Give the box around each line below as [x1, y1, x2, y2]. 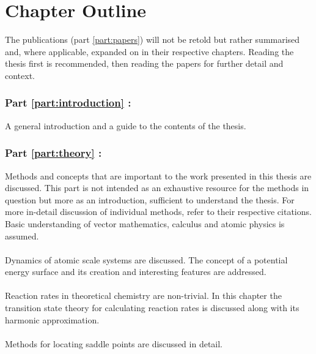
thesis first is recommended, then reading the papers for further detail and [5, 57, 284, 70]
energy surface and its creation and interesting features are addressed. [5, 265, 266, 278]
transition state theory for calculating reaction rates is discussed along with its [5, 301, 299, 314]
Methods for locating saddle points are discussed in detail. [5, 337, 223, 350]
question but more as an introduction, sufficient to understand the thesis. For [5, 193, 295, 206]
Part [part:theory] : [5, 145, 102, 160]
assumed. [5, 229, 39, 242]
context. [5, 69, 35, 81]
